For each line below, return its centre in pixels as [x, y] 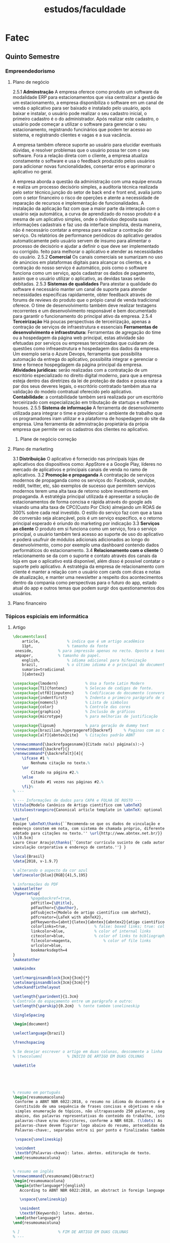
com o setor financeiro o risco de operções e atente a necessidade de [86, 197]
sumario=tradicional [44, 670]
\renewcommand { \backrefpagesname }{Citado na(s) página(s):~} [78, 744]
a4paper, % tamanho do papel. [58, 655]
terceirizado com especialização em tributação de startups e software [86, 402]
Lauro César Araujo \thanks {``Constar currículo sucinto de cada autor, [90, 843]
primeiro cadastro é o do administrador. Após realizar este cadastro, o [86, 119]
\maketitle [24, 1066]
